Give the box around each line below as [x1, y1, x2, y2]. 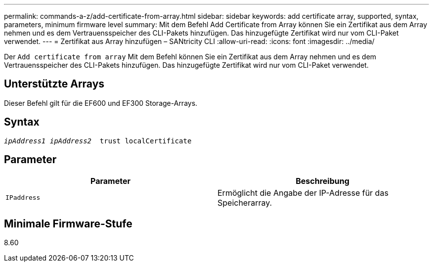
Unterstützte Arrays [4, 78, 105, 90]
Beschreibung [296, 176, 349, 186]
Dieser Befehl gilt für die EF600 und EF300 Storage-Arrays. [4, 98, 198, 107]
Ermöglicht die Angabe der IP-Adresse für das [217, 187, 389, 198]
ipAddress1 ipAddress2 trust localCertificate [4, 136, 192, 145]
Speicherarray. [217, 197, 272, 208]
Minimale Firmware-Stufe [4, 217, 132, 230]
